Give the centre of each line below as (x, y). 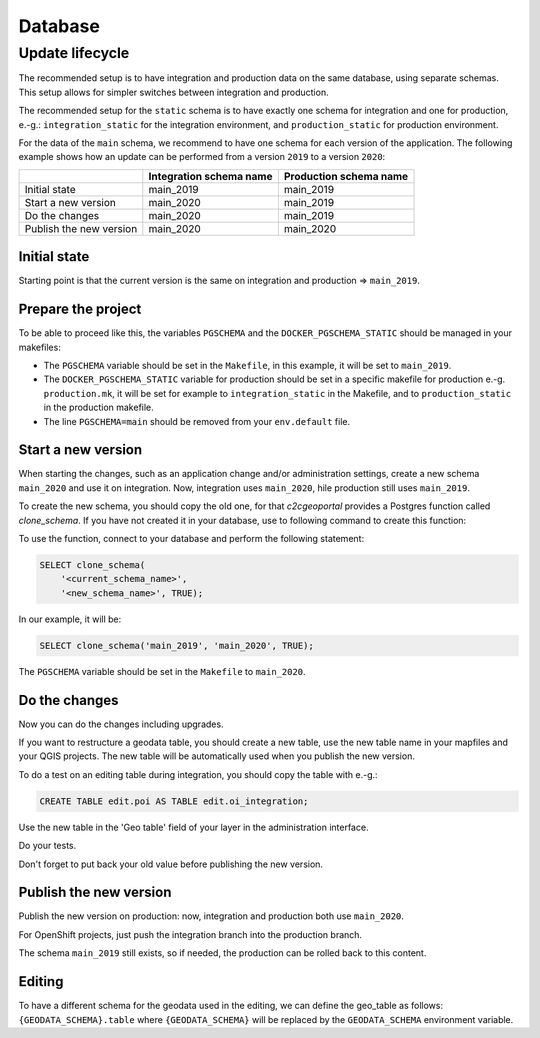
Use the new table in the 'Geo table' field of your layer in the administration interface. (193, 827)
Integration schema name (210, 176)
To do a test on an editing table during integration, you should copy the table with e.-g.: (198, 774)
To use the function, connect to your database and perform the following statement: (191, 538)
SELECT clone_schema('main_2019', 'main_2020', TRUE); (176, 645)
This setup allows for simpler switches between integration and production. (173, 92)
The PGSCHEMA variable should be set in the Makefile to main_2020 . (162, 671)
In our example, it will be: (70, 619)
